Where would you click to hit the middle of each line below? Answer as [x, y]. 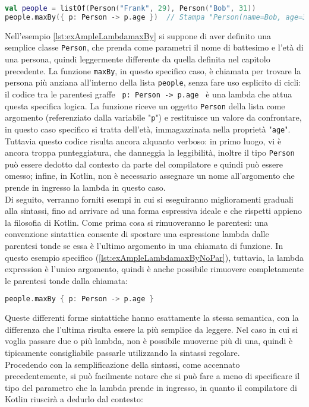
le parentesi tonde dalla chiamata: [67, 280]
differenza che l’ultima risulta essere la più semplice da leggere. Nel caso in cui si [152, 329]
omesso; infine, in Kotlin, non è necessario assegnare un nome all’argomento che [150, 176]
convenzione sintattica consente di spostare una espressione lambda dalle [137, 234]
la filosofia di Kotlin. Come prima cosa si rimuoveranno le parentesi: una [137, 222]
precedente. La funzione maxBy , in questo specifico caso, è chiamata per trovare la [153, 70]
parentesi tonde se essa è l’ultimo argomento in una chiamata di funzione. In [144, 245]
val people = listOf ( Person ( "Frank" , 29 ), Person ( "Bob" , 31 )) [130, 8]
